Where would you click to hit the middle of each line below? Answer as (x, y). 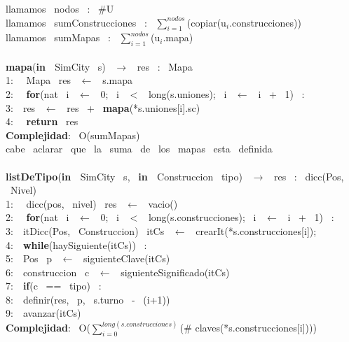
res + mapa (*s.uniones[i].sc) (134, 107)
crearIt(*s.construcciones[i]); (256, 230)
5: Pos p (29, 258)
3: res (21, 107)
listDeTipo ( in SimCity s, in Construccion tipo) (124, 176)
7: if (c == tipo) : (54, 286)
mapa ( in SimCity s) (56, 66)
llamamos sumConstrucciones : (76, 22)
